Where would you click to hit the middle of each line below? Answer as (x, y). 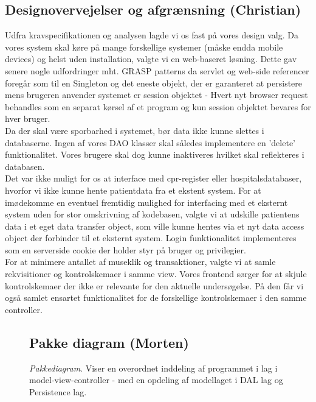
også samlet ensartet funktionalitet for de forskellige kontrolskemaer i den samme (156, 298)
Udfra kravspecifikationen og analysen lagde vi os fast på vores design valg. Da (152, 35)
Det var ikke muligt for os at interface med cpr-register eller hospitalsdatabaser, (153, 178)
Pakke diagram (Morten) (109, 342)
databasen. (25, 166)
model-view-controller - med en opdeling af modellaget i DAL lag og (156, 380)
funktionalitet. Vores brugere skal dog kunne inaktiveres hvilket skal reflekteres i (155, 154)
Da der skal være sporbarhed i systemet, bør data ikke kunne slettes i (135, 130)
